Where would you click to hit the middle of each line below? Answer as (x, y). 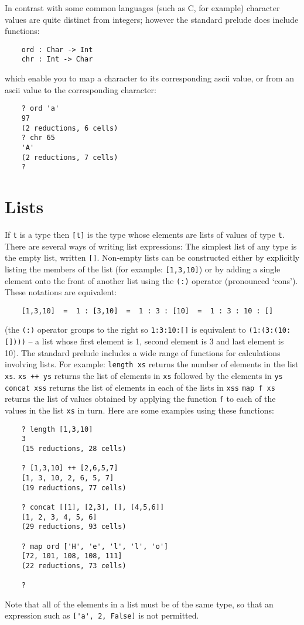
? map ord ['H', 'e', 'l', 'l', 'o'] (95, 546)
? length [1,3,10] (57, 429)
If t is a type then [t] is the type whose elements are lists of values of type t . (145, 234)
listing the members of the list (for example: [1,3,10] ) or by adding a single (143, 269)
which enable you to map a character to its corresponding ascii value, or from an (149, 78)
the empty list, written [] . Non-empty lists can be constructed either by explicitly (152, 257)
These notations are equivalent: (61, 292)
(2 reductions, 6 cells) (70, 128)
